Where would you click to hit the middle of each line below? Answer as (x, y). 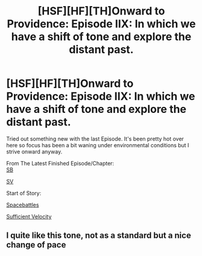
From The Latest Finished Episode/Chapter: (60, 163)
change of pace (36, 245)
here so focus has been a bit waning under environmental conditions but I (98, 145)
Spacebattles (23, 205)
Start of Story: (24, 193)
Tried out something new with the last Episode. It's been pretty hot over (95, 139)
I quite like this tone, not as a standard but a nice (99, 236)
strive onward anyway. (34, 152)
